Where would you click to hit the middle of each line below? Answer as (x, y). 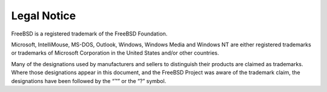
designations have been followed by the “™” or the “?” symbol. (89, 81)
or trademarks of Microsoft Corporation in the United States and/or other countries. (115, 53)
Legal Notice (44, 16)
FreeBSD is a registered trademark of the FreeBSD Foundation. (89, 34)
